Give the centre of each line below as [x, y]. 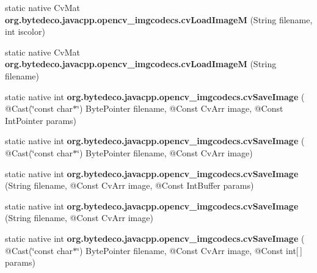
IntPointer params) [41, 120]
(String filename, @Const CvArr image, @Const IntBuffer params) [129, 185]
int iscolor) [25, 31]
